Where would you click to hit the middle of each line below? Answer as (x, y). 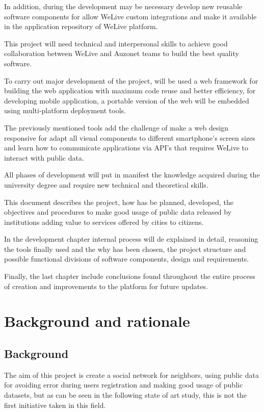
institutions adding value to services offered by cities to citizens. (104, 222)
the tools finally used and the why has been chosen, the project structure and (125, 249)
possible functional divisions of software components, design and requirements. (127, 259)
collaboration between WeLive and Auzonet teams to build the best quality (122, 53)
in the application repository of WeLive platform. (81, 26)
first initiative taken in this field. (55, 405)
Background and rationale (97, 321)
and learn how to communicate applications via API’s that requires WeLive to (126, 148)
